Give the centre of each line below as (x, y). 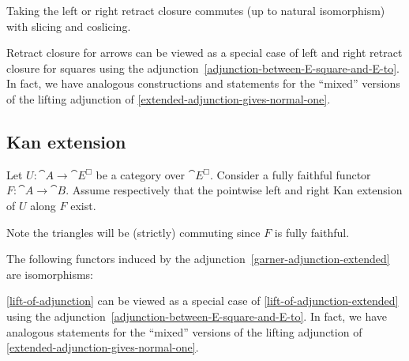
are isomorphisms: (50, 274)
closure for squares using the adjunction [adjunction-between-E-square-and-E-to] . (203, 68)
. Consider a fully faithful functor (290, 174)
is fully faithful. (312, 232)
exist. (83, 205)
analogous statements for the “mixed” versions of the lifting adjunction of (184, 331)
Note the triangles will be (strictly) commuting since (133, 232)
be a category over (141, 174)
